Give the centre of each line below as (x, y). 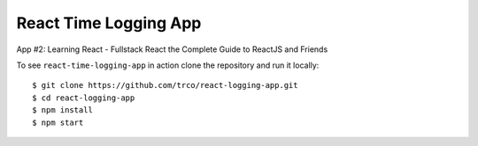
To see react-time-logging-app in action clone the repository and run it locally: (168, 65)
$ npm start (58, 122)
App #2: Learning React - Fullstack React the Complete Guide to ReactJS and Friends (172, 49)
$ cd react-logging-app (84, 98)
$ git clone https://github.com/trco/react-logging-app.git (165, 85)
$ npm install (62, 110)
